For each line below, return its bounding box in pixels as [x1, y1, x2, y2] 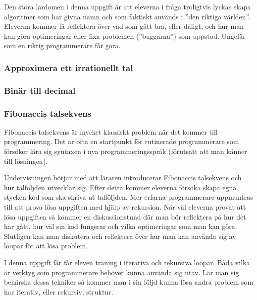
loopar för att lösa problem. [4, 240, 88, 251]
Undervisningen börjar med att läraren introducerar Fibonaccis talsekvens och [4, 172, 242, 183]
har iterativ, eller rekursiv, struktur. [4, 286, 113, 297]
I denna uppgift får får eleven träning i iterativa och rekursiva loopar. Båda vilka [4, 257, 250, 267]
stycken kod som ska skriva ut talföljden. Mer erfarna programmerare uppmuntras [4, 192, 253, 202]
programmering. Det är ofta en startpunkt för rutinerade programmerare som [4, 136, 239, 147]
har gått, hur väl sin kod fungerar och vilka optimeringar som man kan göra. [4, 221, 237, 231]
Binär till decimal [4, 84, 76, 96]
